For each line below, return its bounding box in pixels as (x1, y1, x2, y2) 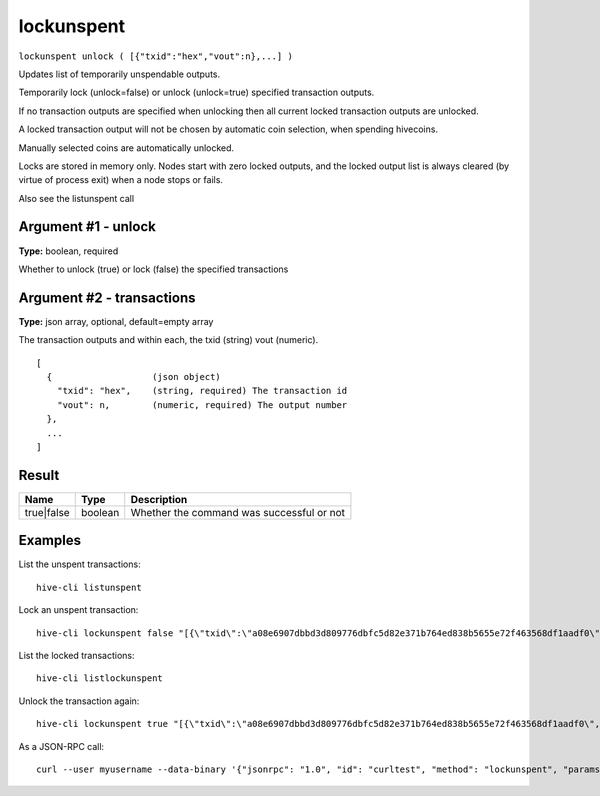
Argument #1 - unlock (18, 218, 157, 235)
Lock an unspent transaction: (18, 604, 139, 616)
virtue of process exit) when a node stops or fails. (18, 174, 224, 186)
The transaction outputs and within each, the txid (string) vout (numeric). (18, 334, 319, 346)
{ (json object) (46, 371, 222, 383)
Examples (18, 532, 82, 549)
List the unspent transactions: (18, 558, 141, 570)
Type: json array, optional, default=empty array (18, 315, 214, 327)
